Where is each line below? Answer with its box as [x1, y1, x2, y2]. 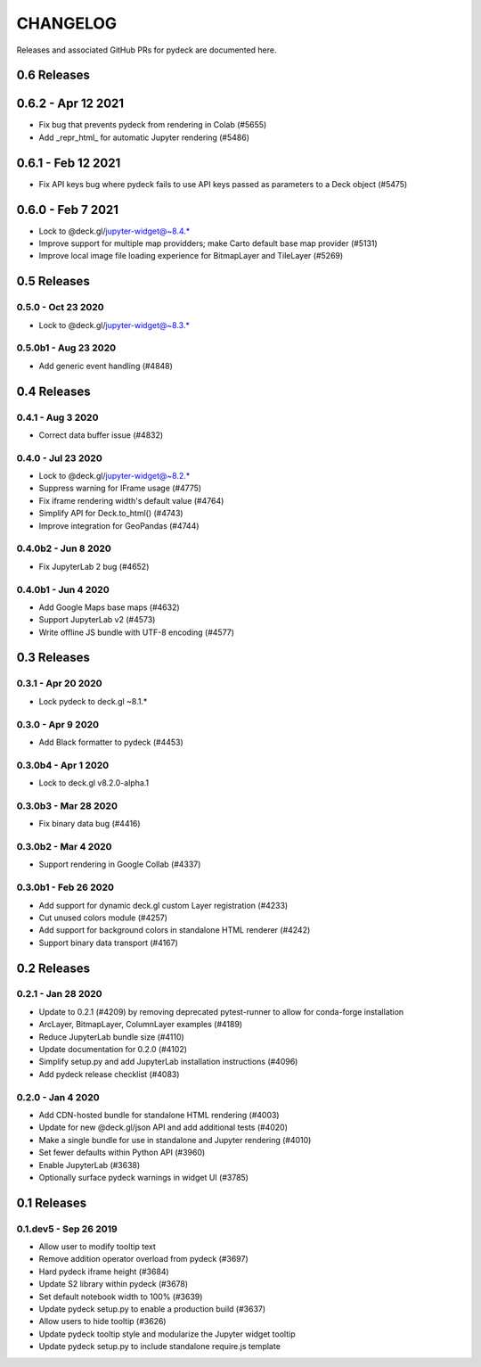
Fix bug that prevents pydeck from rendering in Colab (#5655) [38, 119, 267, 130]
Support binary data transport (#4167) [38, 937, 178, 948]
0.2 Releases [16, 960, 91, 976]
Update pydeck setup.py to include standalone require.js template [38, 1341, 281, 1352]
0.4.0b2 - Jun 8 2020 [16, 542, 111, 555]
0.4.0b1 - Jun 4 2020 [16, 583, 110, 596]
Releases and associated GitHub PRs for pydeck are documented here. [16, 45, 277, 55]
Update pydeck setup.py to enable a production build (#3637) [38, 1304, 266, 1314]
